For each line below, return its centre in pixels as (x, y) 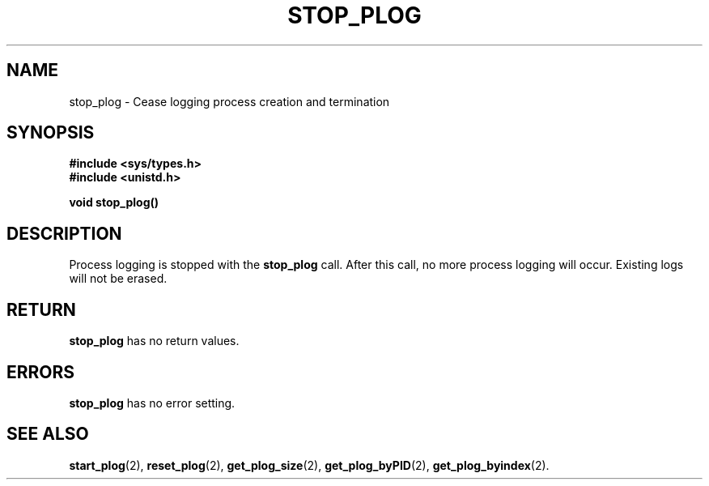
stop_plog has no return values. (154, 341)
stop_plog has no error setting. (152, 403)
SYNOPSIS (51, 133)
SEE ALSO (48, 434)
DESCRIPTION (64, 233)
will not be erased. (118, 279)
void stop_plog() (114, 202)
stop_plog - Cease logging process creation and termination (229, 101)
